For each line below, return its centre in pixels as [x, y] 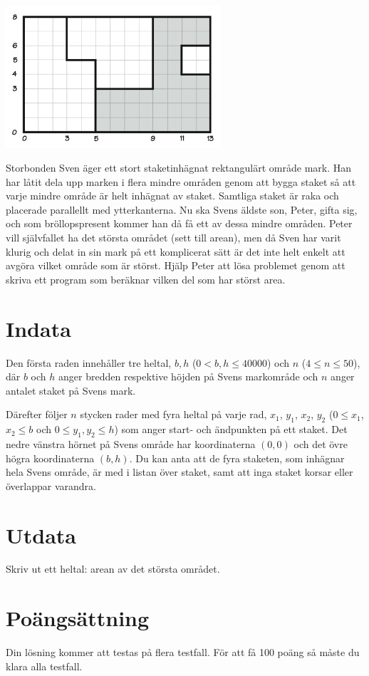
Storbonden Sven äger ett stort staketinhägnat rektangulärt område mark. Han [179, 168]
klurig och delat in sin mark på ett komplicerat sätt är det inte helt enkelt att [176, 251]
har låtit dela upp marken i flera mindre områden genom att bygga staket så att [181, 181]
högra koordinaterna [50, 458]
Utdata [41, 535]
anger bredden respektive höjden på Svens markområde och [188, 376]
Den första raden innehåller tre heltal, [89, 362]
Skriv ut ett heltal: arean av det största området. [113, 569]
